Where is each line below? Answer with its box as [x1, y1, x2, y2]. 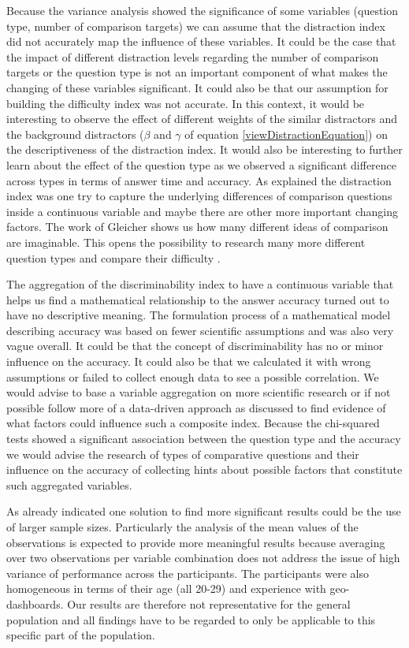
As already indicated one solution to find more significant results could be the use [6, 503, 401, 520]
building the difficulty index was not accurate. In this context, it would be [6, 95, 365, 111]
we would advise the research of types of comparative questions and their [6, 445, 359, 462]
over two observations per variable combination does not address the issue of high [6, 549, 400, 566]
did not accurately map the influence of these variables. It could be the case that [6, 33, 396, 50]
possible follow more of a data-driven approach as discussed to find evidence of [6, 399, 386, 415]
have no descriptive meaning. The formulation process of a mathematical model [6, 307, 391, 323]
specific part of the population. [6, 627, 155, 643]
